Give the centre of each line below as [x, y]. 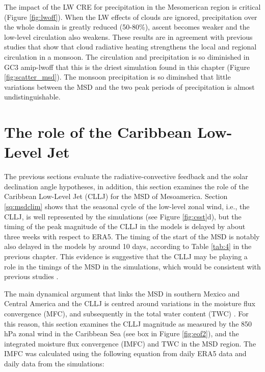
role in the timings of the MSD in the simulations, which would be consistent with [132, 266]
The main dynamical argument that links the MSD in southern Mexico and [122, 293]
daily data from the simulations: [54, 363]
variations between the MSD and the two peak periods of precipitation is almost [129, 86]
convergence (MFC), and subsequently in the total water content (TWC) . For [126, 313]
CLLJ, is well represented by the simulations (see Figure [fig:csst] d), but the [123, 216]
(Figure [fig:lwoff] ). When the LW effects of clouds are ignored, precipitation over [131, 17]
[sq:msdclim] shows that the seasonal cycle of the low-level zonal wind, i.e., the [127, 206]
